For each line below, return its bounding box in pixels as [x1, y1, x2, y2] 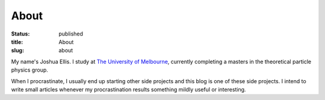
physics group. [11, 66, 48, 73]
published [58, 30, 84, 37]
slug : [11, 47, 24, 54]
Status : [11, 30, 30, 37]
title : [11, 38, 23, 45]
